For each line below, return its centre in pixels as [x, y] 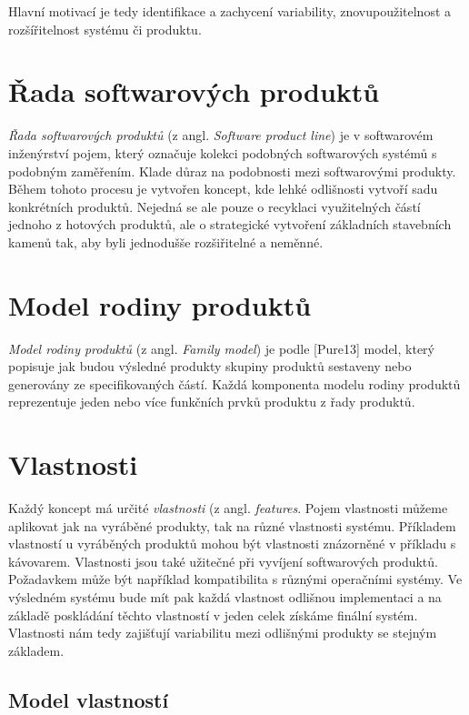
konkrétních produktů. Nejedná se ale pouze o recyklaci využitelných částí [215, 206]
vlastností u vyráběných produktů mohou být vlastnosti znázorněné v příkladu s [232, 544]
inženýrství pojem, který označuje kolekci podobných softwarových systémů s [223, 152]
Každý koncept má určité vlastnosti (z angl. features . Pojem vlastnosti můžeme [228, 508]
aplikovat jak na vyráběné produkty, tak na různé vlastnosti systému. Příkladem [232, 525]
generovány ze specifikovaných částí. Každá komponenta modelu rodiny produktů [234, 383]
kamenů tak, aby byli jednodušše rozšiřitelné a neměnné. [166, 242]
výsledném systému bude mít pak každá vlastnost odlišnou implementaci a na [225, 597]
